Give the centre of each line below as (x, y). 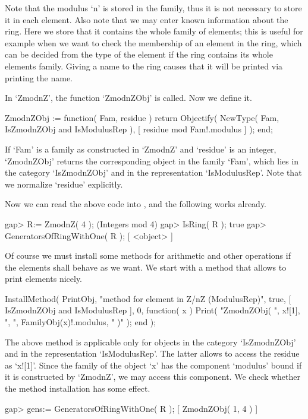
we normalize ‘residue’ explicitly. (64, 184)
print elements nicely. (44, 279)
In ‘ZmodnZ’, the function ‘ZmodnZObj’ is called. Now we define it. (128, 98)
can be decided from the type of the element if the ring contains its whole (139, 54)
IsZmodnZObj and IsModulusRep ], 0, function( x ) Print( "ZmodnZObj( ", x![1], (153, 310)
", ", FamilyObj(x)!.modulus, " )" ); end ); (81, 322)
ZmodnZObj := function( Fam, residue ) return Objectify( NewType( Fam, (142, 117)
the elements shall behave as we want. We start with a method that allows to (146, 267)
